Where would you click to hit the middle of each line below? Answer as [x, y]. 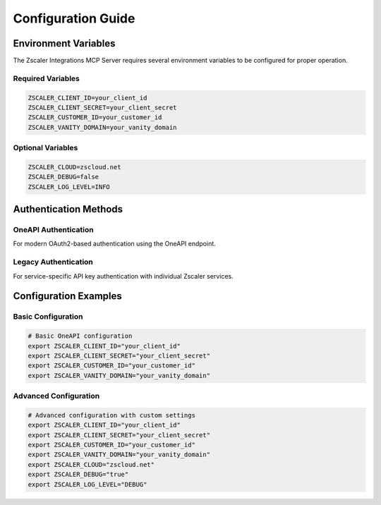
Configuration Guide [74, 18]
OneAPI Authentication [54, 230]
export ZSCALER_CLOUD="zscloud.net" [91, 464]
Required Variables [47, 78]
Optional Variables [46, 148]
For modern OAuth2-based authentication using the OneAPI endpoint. [115, 244]
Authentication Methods [68, 209]
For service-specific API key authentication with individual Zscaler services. [123, 276]
